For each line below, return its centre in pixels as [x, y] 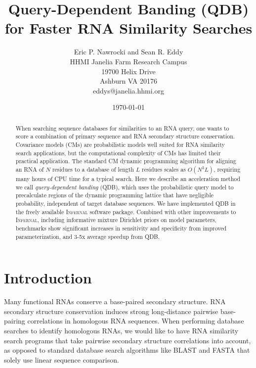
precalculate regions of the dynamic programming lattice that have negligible [114, 195]
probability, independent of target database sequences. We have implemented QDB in [126, 203]
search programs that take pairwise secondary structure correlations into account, [128, 340]
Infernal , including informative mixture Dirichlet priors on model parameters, [116, 220]
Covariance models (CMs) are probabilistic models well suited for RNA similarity [120, 144]
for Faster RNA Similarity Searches [128, 28]
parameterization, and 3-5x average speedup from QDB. [87, 236]
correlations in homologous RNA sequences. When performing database [136, 321]
